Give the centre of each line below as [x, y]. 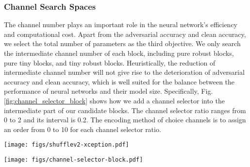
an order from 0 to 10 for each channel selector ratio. [83, 129]
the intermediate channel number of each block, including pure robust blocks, [119, 53]
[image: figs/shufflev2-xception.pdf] [67, 145]
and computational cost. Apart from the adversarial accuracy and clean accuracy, [125, 34]
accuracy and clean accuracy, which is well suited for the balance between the [119, 81]
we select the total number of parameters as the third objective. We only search [122, 43]
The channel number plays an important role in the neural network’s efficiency [121, 25]
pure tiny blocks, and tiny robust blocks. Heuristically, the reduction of [110, 62]
